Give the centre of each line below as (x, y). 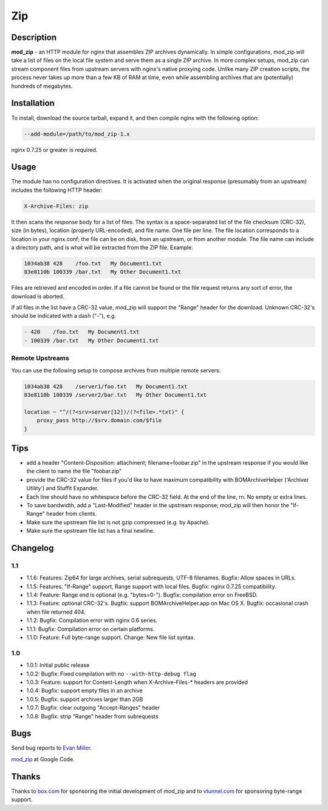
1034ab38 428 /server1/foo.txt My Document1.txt (106, 386)
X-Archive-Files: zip (56, 206)
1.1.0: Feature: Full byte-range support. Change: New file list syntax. (111, 637)
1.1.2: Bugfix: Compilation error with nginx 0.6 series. (92, 620)
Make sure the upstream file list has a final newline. (91, 531)
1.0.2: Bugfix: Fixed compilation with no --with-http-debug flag (111, 674)
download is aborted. (38, 296)
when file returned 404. (56, 612)
